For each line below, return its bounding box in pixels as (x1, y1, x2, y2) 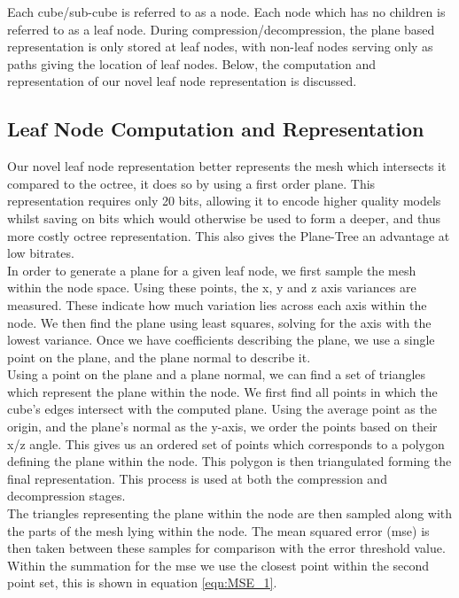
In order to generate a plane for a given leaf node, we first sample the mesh (7, 260, 416, 279)
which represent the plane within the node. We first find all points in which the (7, 382, 438, 400)
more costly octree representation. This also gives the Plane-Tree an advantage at (7, 226, 450, 245)
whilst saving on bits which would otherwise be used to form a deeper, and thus (7, 208, 441, 227)
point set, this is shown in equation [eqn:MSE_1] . (7, 573, 277, 592)
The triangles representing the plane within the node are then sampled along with (7, 504, 453, 523)
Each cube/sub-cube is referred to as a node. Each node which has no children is (7, 3, 446, 20)
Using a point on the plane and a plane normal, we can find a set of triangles (7, 365, 426, 384)
